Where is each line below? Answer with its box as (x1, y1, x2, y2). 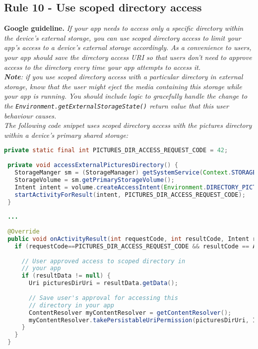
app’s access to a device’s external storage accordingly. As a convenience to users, (4, 42, 252, 53)
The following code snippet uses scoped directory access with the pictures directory (4, 120, 252, 130)
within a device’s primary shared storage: (4, 129, 129, 140)
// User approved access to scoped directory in (21, 257, 186, 265)
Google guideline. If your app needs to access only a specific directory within (4, 23, 244, 33)
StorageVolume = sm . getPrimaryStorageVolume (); (14, 176, 175, 183)
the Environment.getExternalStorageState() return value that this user (4, 100, 229, 111)
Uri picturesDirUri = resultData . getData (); (29, 280, 178, 287)
